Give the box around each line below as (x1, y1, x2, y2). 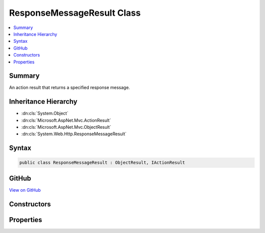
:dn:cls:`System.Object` (21, 111, 69, 116)
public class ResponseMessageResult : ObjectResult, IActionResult (19, 160, 185, 166)
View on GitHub (9, 187, 41, 193)
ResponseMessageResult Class (9, 7, 141, 18)
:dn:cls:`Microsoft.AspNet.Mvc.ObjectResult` (21, 124, 111, 130)
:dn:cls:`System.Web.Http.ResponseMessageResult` (21, 131, 127, 137)
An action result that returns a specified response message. (9, 85, 130, 90)
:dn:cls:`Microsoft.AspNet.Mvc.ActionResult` (21, 117, 111, 123)
